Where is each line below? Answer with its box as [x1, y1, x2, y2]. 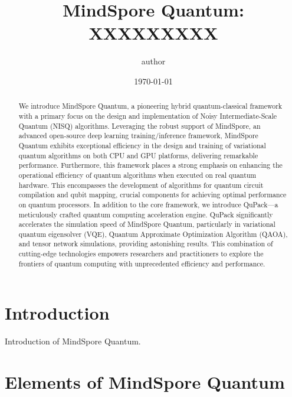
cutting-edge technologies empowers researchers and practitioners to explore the [18, 249, 264, 259]
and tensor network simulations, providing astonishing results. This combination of [18, 239, 273, 249]
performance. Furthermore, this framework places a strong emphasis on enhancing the [18, 160, 283, 170]
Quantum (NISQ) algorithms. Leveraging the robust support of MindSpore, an [18, 121, 261, 131]
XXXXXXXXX [88, 21, 218, 45]
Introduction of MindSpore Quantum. [5, 335, 141, 347]
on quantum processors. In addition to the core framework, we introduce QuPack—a [18, 199, 278, 209]
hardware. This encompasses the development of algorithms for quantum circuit [18, 180, 264, 190]
